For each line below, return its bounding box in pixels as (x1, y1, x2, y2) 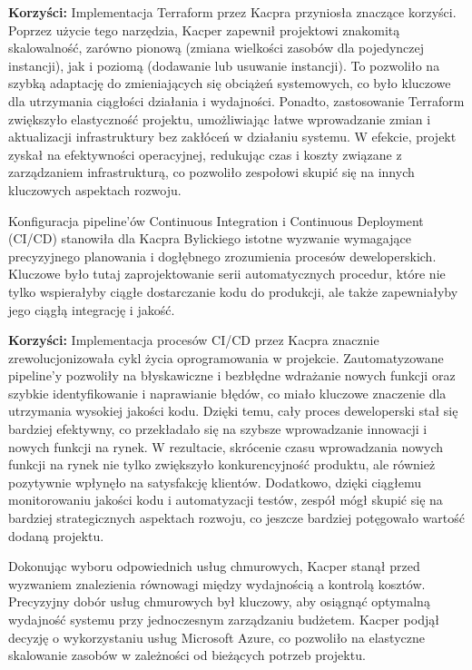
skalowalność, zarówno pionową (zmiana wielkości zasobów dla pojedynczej (8, 38, 425, 57)
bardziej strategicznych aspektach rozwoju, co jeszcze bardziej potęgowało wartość (8, 508, 465, 527)
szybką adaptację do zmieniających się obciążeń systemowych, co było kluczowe (8, 74, 451, 93)
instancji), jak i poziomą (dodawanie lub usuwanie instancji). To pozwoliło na (8, 55, 440, 74)
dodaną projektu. (8, 526, 104, 545)
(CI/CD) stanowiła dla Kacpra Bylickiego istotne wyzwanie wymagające (8, 229, 411, 248)
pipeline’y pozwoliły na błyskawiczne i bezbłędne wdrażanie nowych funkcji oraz (8, 366, 456, 385)
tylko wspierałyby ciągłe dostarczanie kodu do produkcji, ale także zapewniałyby (8, 281, 458, 301)
